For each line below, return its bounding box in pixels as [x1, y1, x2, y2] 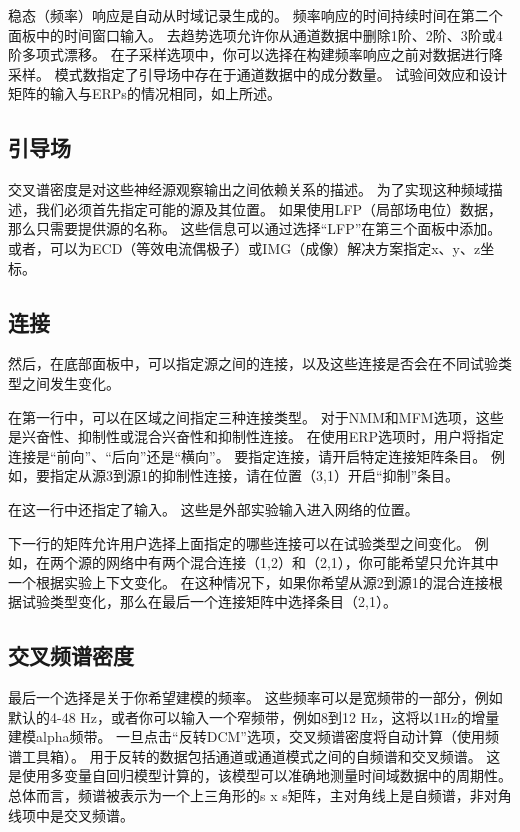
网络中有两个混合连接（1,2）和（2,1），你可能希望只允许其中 [105, 552, 499, 573]
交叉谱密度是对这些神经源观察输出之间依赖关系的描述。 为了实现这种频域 [8, 179, 489, 200]
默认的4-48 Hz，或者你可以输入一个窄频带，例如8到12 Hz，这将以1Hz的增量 [8, 706, 500, 727]
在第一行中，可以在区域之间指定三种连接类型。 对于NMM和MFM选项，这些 [8, 406, 504, 427]
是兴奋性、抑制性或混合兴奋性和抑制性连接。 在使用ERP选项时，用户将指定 [8, 426, 505, 447]
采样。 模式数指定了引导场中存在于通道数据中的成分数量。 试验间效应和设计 [8, 63, 508, 84]
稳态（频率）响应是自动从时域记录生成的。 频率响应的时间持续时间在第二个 [8, 5, 503, 25]
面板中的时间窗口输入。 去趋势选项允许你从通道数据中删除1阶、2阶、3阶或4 [8, 24, 503, 45]
